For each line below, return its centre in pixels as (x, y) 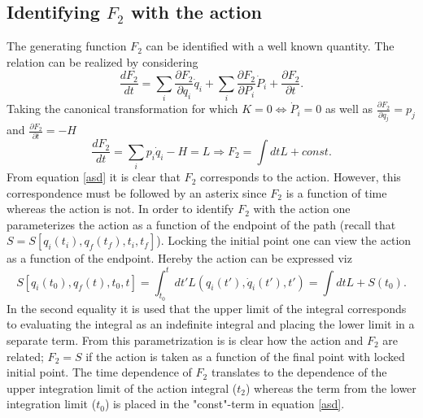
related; (25, 356)
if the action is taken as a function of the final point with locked (245, 356)
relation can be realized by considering (102, 61)
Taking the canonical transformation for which (122, 109)
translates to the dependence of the (299, 372)
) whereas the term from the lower (331, 388)
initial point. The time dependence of (99, 372)
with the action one (302, 209)
